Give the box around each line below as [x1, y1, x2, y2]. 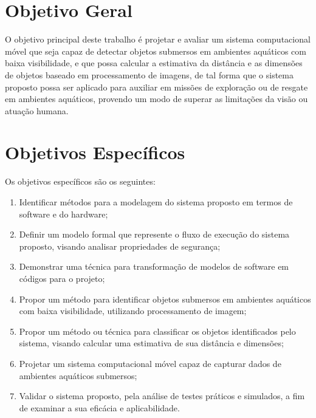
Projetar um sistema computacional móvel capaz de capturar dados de [19, 357, 281, 369]
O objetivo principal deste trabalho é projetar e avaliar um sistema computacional [5, 33, 311, 46]
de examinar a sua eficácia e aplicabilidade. [19, 401, 180, 414]
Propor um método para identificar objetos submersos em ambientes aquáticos [19, 292, 311, 305]
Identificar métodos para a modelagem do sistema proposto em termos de [19, 196, 293, 208]
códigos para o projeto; [19, 272, 105, 284]
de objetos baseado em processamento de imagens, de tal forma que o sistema [5, 68, 294, 81]
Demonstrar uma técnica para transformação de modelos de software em [19, 260, 289, 273]
